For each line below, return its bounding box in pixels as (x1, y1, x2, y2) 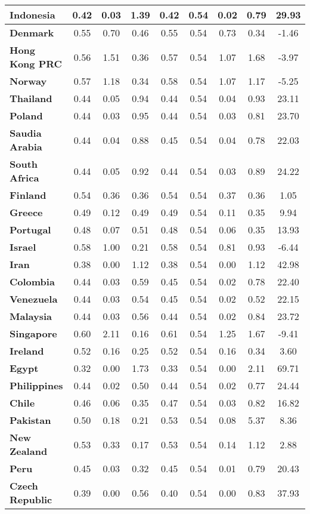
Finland (10, 188, 46, 202)
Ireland (10, 344, 44, 358)
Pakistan (10, 413, 51, 427)
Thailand (10, 91, 52, 105)
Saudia (10, 126, 42, 140)
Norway (10, 74, 47, 88)
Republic (10, 493, 52, 506)
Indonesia (10, 8, 55, 21)
